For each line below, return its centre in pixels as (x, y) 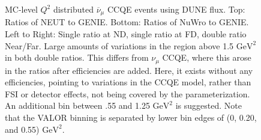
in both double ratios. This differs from (77, 57)
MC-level (21, 9)
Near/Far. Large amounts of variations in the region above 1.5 (119, 45)
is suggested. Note (208, 105)
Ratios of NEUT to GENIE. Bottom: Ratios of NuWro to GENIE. (127, 22)
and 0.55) (22, 129)
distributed (73, 9)
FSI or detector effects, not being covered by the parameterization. (127, 93)
